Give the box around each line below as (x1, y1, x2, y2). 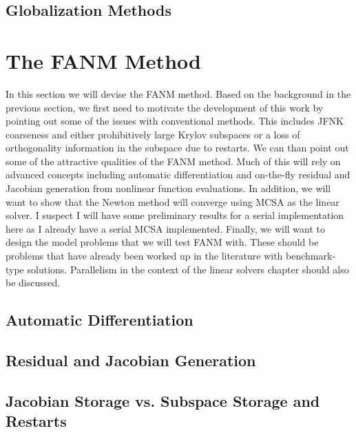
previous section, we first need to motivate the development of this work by (6, 100, 324, 114)
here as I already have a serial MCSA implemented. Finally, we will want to (6, 221, 325, 235)
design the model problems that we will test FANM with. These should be (6, 235, 319, 249)
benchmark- (286, 249, 336, 263)
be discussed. (6, 275, 61, 290)
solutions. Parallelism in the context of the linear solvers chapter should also (27, 262, 349, 276)
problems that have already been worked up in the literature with (6, 249, 283, 263)
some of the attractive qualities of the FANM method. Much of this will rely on (6, 154, 341, 168)
